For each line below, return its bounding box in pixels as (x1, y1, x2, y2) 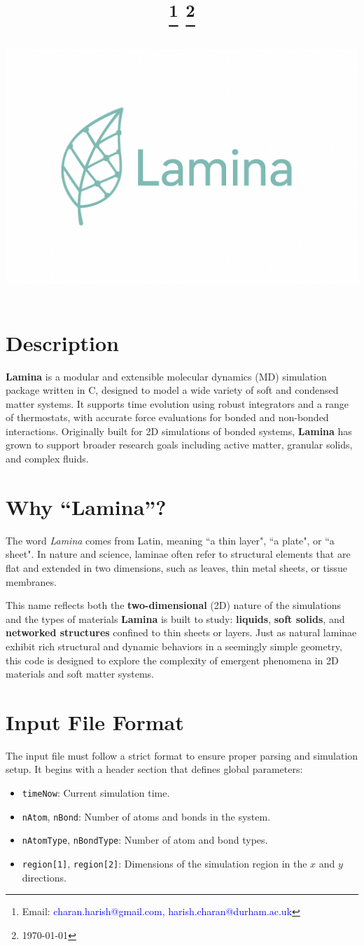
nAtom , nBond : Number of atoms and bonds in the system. (22, 809, 271, 823)
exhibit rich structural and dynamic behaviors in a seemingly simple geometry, (6, 638, 342, 653)
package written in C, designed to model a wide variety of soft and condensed (6, 383, 339, 397)
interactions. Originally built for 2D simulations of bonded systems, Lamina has (6, 423, 352, 438)
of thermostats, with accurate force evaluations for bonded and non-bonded (6, 410, 329, 425)
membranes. (6, 574, 57, 589)
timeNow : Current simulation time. (22, 786, 170, 800)
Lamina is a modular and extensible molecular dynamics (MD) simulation (6, 369, 327, 383)
